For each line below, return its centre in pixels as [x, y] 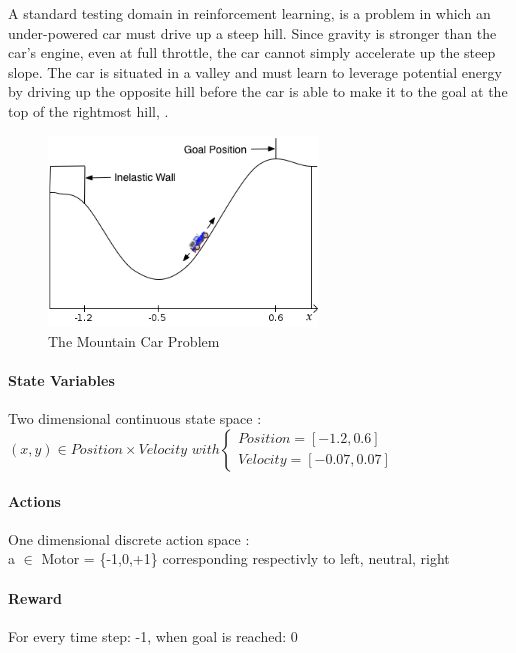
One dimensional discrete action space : [129, 538]
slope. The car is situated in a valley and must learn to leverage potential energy [255, 71]
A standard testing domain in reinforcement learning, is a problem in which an [249, 13]
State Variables [61, 380]
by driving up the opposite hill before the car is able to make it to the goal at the [258, 91]
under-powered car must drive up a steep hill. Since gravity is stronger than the [252, 32]
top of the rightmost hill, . [88, 110]
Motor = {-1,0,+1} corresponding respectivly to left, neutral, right [245, 558]
